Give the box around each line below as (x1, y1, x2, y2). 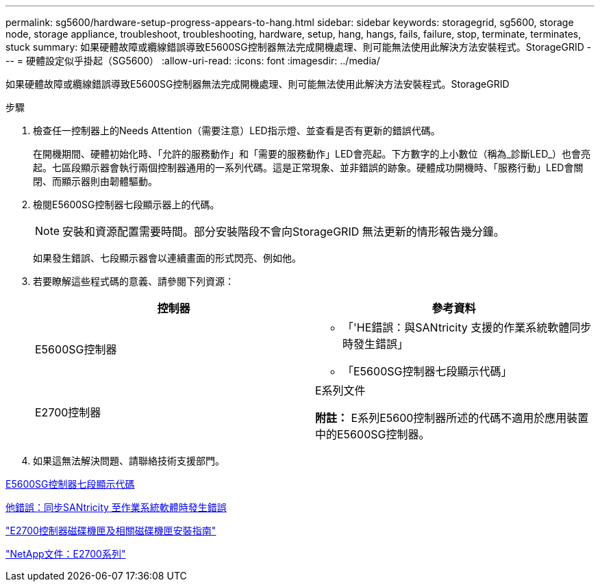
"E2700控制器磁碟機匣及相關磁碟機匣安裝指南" (5, 525, 216, 536)
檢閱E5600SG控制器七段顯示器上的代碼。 (33, 199, 220, 210)
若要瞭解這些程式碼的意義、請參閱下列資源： (33, 275, 234, 287)
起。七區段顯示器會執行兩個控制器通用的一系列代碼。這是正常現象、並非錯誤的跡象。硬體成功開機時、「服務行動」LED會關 (33, 162, 584, 173)
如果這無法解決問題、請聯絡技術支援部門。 (33, 455, 225, 466)
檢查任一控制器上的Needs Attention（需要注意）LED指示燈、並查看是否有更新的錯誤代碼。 (33, 125, 440, 136)
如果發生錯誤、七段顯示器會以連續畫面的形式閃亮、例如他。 (33, 252, 301, 264)
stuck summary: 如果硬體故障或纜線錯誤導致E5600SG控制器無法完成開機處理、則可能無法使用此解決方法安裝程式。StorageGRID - (5, 41, 592, 53)
